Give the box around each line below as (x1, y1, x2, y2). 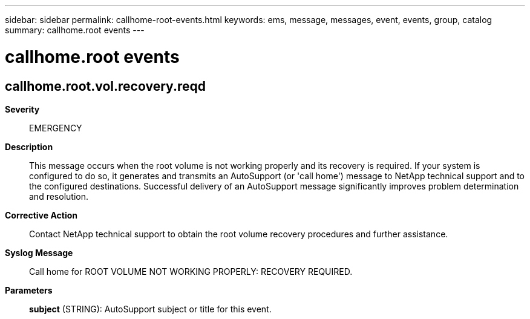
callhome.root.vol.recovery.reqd (5, 78, 206, 94)
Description (5, 141, 53, 152)
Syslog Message (5, 247, 73, 258)
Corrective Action (5, 209, 77, 220)
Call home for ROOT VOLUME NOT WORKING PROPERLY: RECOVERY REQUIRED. (29, 266, 353, 277)
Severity (5, 104, 40, 114)
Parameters (5, 284, 53, 295)
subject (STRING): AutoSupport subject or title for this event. (29, 303, 272, 314)
